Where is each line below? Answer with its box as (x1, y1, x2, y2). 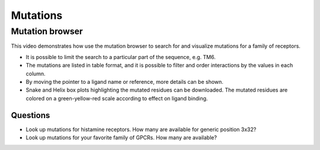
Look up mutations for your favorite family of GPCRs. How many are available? (25, 134, 217, 141)
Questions (11, 110, 50, 120)
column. (25, 70, 46, 77)
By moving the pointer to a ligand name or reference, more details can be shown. (25, 78, 223, 85)
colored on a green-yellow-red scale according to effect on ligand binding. (25, 94, 208, 102)
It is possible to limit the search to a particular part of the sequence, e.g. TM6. (25, 53, 216, 60)
